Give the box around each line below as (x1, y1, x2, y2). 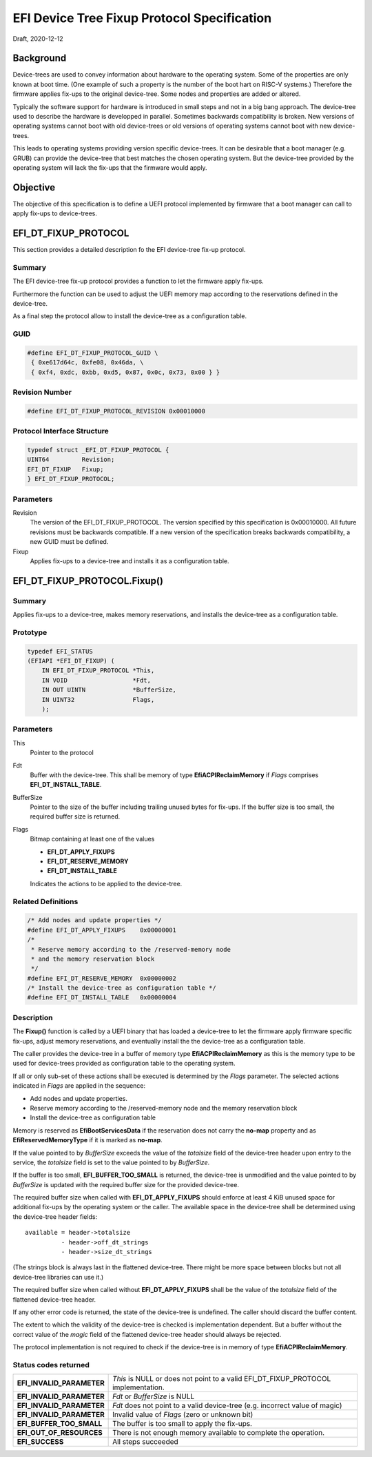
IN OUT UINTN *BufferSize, (41, 686, 177, 694)
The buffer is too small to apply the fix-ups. (112, 1419, 253, 1429)
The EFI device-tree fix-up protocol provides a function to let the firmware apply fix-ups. (12, 277, 265, 286)
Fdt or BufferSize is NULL (112, 1391, 195, 1401)
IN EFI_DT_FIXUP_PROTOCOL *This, (41, 667, 155, 674)
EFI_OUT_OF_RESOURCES (17, 1428, 103, 1438)
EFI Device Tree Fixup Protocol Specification (12, 10, 272, 26)
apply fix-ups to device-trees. (12, 209, 98, 217)
